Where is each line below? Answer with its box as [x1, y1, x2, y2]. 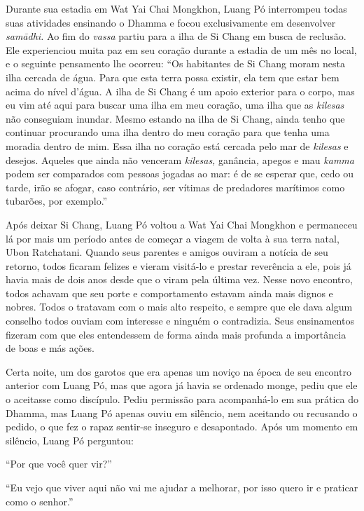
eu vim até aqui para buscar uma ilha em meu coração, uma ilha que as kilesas [6, 97, 344, 112]
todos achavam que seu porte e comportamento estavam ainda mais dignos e [6, 285, 333, 300]
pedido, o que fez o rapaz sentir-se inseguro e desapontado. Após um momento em [6, 419, 358, 434]
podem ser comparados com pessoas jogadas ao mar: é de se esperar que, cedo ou [6, 166, 353, 181]
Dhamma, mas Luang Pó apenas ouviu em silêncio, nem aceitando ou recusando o [6, 405, 358, 420]
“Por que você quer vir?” [6, 456, 112, 471]
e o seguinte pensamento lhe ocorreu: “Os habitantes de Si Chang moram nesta [6, 56, 346, 71]
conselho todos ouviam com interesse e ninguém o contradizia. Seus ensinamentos [6, 313, 354, 328]
